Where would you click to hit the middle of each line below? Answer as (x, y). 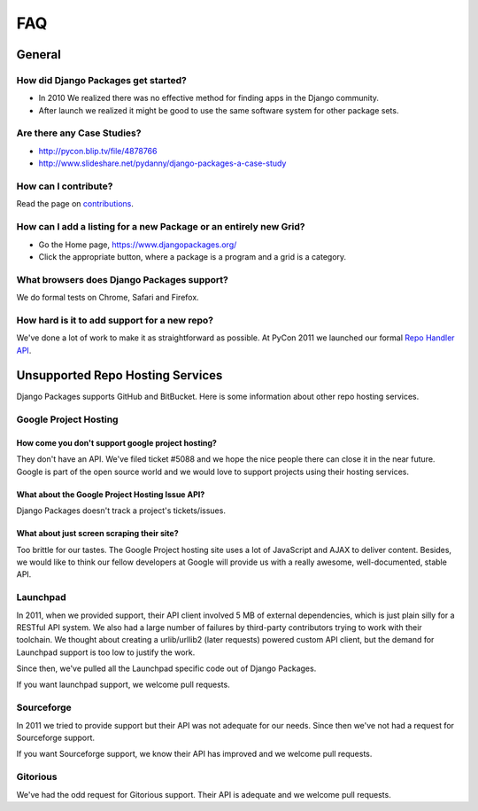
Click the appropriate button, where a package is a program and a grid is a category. (193, 256)
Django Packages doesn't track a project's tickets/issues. (121, 511)
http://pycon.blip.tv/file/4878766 (98, 151)
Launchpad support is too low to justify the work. (106, 652)
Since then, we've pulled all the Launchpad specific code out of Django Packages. (166, 668)
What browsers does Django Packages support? (123, 279)
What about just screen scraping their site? (97, 534)
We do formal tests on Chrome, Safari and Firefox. (108, 298)
